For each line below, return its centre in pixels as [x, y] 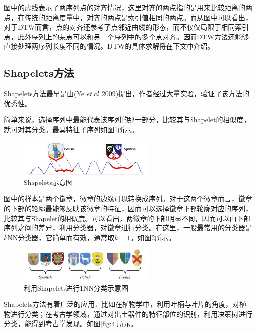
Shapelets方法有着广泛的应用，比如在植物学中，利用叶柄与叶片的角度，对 [122, 304]
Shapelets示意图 [48, 182]
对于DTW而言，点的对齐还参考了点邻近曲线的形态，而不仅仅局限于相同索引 [127, 27]
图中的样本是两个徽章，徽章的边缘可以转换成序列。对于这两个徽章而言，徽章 [128, 199]
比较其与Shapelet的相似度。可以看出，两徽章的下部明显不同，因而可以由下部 [127, 218]
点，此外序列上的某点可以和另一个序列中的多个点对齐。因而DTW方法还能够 [127, 36]
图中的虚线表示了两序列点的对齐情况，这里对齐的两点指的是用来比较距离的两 [128, 7]
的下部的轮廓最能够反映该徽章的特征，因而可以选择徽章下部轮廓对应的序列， [128, 208]
